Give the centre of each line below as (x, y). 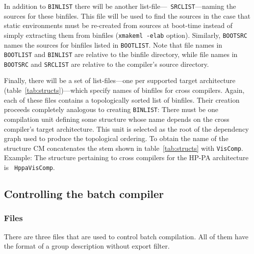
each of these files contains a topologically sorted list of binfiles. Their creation (122, 99)
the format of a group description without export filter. (87, 246)
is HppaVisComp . (29, 167)
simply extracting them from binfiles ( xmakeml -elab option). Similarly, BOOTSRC (126, 35)
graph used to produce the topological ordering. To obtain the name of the (116, 138)
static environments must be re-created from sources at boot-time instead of (118, 25)
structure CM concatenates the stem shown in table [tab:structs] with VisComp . (124, 148)
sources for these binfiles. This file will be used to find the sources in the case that (127, 15)
